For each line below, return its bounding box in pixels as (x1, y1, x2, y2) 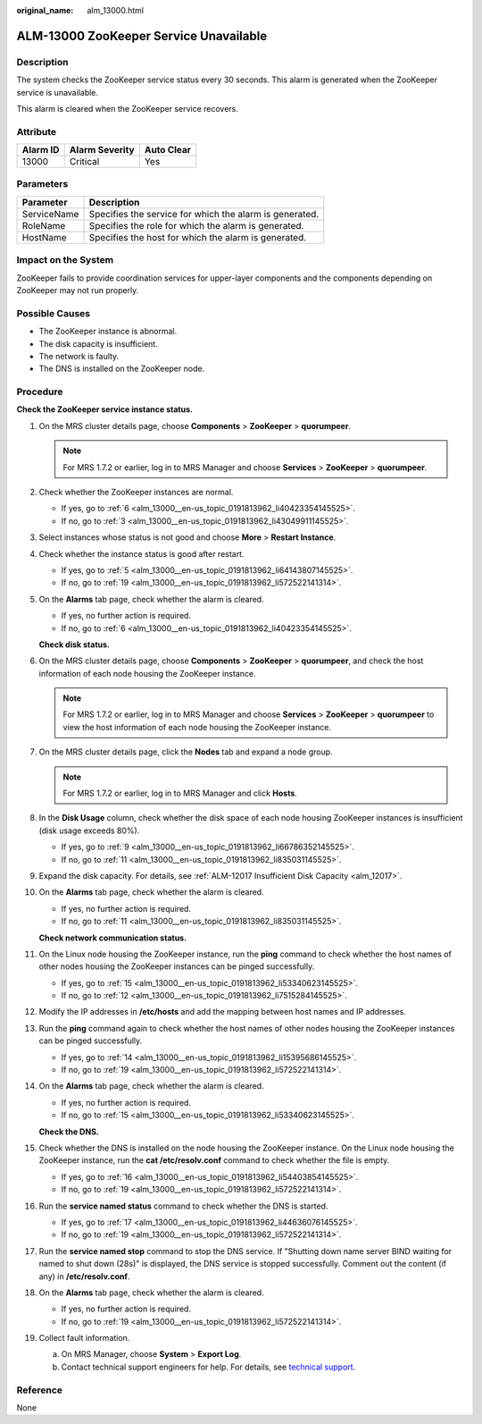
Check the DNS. (38, 1126, 100, 1137)
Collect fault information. (38, 1333, 130, 1344)
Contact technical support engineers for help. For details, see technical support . (61, 1361, 356, 1372)
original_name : (16, 5, 74, 15)
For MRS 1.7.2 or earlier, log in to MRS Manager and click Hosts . (62, 788, 298, 799)
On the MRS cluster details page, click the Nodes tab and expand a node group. (38, 746, 334, 757)
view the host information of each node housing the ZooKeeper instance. (62, 721, 332, 732)
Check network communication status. (38, 932, 187, 943)
